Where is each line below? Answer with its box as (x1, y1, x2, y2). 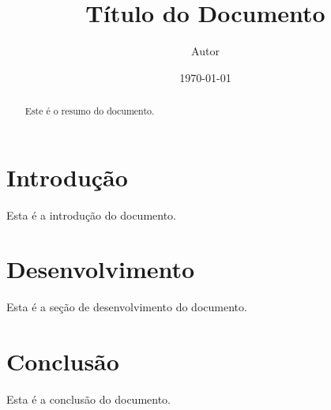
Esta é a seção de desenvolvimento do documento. (6, 299, 247, 315)
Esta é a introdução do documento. (6, 206, 176, 223)
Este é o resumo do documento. (24, 104, 155, 118)
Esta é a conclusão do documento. (6, 391, 171, 408)
